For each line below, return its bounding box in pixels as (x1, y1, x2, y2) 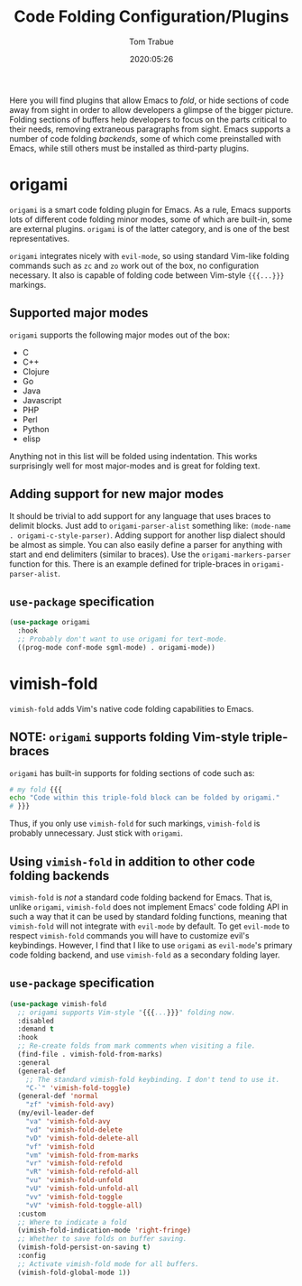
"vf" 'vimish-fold (25, 1142, 95, 1152)
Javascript (22, 394, 62, 405)
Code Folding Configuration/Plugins (14, 6, 289, 27)
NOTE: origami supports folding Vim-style (9, 729, 250, 745)
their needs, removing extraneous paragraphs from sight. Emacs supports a (9, 124, 291, 134)
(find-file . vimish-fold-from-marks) (17, 1050, 164, 1059)
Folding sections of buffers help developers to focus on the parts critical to (9, 114, 287, 125)
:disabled (17, 1016, 54, 1025)
